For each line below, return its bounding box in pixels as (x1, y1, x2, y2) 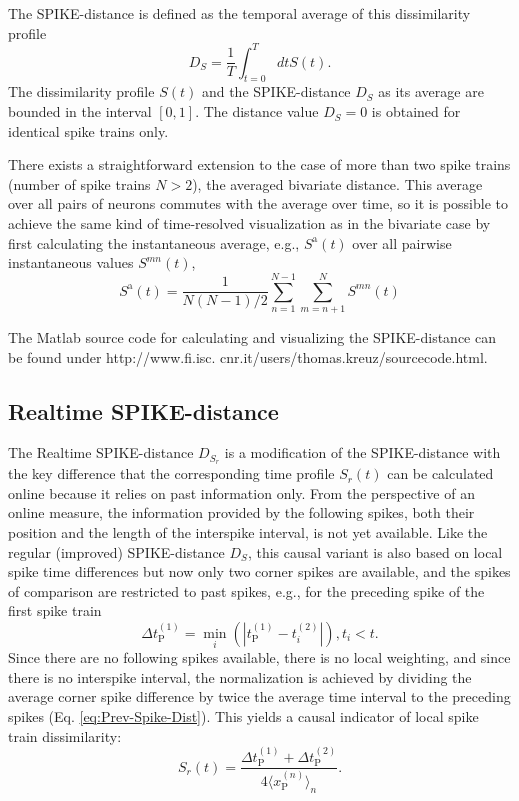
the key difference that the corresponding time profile (8, 463, 335, 484)
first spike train (8, 600, 102, 621)
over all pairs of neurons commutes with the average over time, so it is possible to (8, 193, 508, 214)
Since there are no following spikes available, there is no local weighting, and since (8, 647, 511, 668)
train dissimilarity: (8, 725, 122, 746)
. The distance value (195, 101, 319, 122)
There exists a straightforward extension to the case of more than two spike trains (8, 154, 511, 175)
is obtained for (371, 101, 461, 122)
